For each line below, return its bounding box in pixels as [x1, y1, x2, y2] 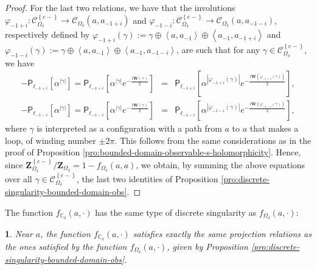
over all [5, 172, 32, 185]
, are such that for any [176, 43, 260, 55]
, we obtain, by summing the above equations [136, 158, 305, 171]
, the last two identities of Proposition [77, 172, 218, 185]
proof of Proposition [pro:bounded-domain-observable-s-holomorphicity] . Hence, [5, 146, 301, 158]
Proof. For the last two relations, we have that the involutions [5, 1, 235, 13]
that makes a [249, 122, 299, 135]
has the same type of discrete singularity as [95, 205, 257, 218]
